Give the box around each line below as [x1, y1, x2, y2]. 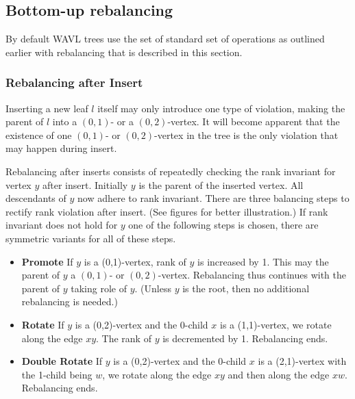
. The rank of [96, 331, 151, 345]
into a [52, 114, 77, 129]
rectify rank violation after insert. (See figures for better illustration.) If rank [5, 204, 328, 218]
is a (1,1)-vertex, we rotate [219, 317, 332, 331]
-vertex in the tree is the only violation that [154, 127, 339, 142]
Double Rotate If [21, 354, 103, 368]
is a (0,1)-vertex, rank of [84, 254, 186, 268]
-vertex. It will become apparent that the [167, 114, 340, 129]
